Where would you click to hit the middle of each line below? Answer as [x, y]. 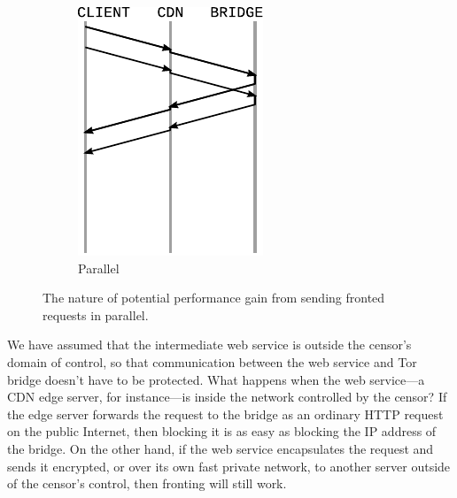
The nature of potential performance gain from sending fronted [214, 298]
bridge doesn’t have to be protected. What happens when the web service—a [216, 379]
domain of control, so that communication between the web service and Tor [212, 361]
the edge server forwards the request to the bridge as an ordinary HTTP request [225, 414]
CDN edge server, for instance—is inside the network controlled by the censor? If [227, 397]
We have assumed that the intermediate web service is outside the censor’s [209, 345]
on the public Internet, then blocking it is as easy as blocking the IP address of [222, 431]
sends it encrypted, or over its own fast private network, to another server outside [229, 466]
